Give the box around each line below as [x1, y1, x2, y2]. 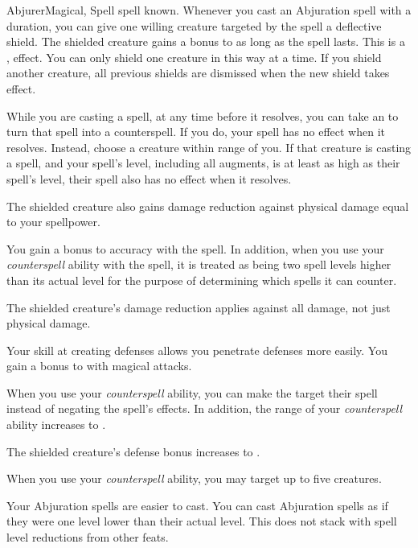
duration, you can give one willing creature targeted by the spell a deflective [6, 17, 382, 34]
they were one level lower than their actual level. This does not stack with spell [6, 513, 397, 529]
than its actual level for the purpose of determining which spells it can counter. [6, 271, 397, 288]
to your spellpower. [6, 213, 100, 230]
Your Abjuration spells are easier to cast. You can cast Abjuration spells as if [6, 496, 388, 513]
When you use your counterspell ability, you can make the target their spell [6, 384, 378, 401]
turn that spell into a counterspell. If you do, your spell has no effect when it [6, 123, 385, 140]
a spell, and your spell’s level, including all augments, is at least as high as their [6, 155, 400, 171]
